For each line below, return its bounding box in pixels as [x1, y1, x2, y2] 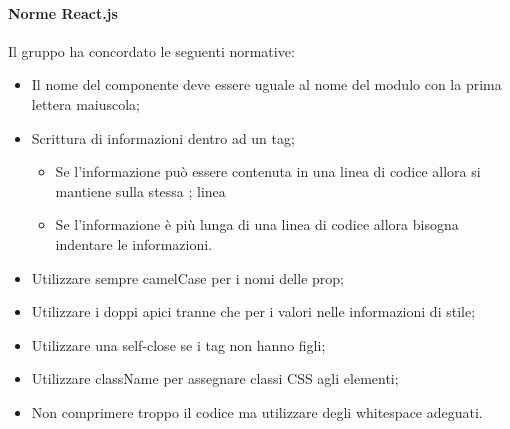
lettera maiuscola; [31, 93, 141, 114]
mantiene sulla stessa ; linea [55, 180, 226, 201]
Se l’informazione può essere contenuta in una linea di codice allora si [55, 161, 481, 182]
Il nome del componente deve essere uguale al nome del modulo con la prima [31, 74, 502, 95]
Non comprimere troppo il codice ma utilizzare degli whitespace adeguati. [31, 401, 483, 422]
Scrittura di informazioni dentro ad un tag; [31, 127, 295, 148]
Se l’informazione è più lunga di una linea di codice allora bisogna [55, 214, 459, 235]
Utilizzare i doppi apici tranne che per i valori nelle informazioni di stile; [31, 301, 476, 322]
